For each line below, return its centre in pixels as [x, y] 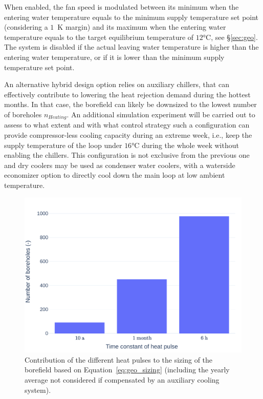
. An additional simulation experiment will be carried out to [161, 114]
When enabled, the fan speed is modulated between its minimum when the [122, 7]
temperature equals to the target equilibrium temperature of [99, 37]
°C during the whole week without [185, 145]
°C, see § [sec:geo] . [230, 37]
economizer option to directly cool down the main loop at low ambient [115, 175]
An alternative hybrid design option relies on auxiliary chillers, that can [117, 84]
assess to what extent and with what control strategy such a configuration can [127, 125]
